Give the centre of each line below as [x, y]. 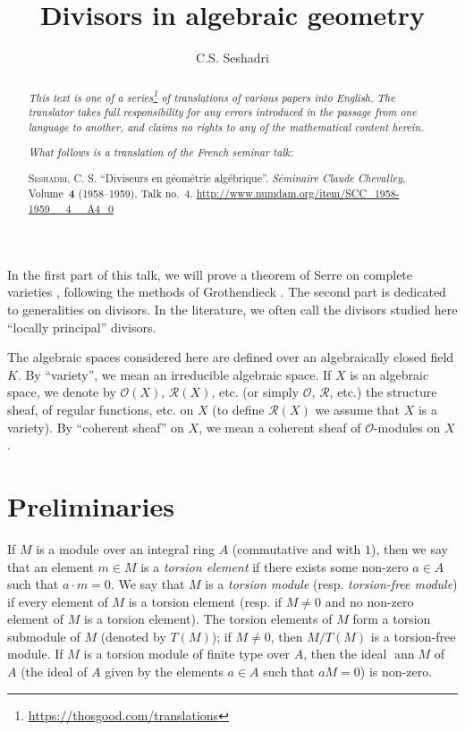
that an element [51, 566]
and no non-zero [369, 601]
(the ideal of [54, 672]
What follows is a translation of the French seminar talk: [161, 152]
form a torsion [392, 619]
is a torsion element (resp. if [205, 601]
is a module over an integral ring [125, 548]
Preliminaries [91, 505]
